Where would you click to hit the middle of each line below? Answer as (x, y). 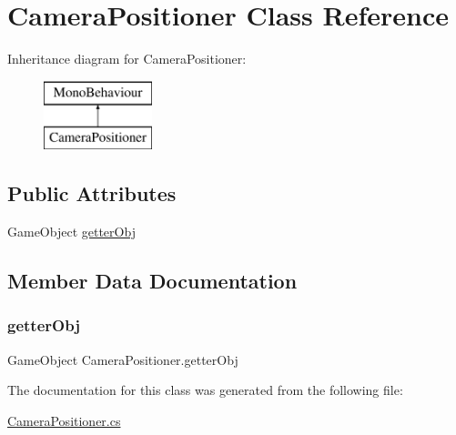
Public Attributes (92, 193)
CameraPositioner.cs (64, 420)
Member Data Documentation (152, 281)
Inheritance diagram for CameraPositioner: (127, 59)
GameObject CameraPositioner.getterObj (123, 359)
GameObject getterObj (71, 232)
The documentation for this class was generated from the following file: (205, 390)
